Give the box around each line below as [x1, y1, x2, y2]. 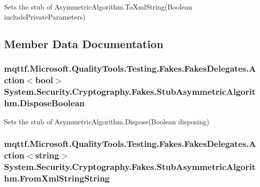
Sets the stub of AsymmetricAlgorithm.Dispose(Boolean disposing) [4, 116, 209, 126]
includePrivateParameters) [4, 11, 86, 22]
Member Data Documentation [4, 36, 164, 51]
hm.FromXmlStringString [4, 172, 110, 184]
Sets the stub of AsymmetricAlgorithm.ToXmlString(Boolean [4, 2, 192, 12]
